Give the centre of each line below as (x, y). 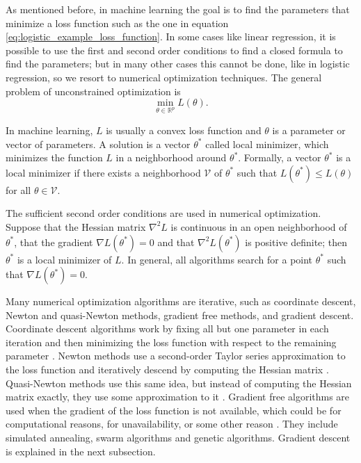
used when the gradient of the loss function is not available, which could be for (174, 410)
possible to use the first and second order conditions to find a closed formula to (174, 50)
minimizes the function (54, 157)
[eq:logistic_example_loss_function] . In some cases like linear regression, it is (171, 36)
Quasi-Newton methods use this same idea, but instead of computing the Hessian (179, 383)
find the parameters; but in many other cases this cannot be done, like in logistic (178, 64)
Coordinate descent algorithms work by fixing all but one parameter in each (167, 328)
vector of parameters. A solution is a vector (98, 144)
